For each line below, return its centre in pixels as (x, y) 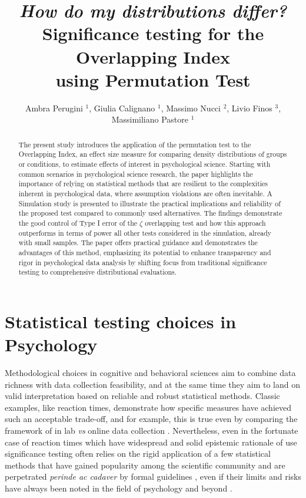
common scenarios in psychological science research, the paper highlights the (136, 174)
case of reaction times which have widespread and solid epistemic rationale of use (151, 442)
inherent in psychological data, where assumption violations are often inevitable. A (145, 193)
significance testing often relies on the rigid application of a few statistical (138, 454)
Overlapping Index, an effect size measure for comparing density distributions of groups (153, 154)
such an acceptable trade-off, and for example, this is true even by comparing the (151, 419)
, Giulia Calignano (122, 108)
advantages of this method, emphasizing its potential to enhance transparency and (145, 252)
